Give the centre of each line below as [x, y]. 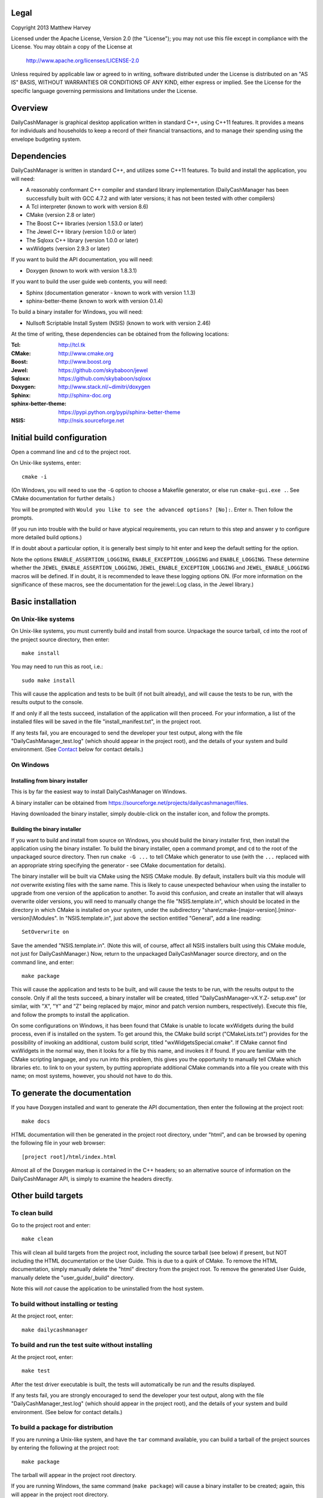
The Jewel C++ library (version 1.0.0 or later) [81, 232]
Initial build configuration [59, 437]
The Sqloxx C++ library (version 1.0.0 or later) [82, 240]
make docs [36, 1121]
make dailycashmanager [55, 1330]
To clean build [32, 1213]
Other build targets [47, 1196]
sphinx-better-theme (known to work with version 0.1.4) [95, 301]
